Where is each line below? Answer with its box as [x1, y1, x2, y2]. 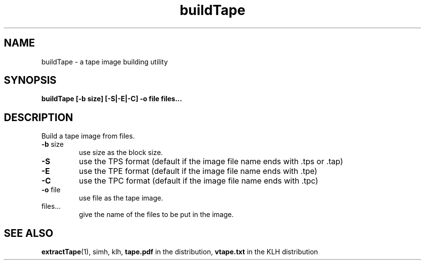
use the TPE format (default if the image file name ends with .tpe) [79, 166, 317, 176]
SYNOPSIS [4, 74, 57, 87]
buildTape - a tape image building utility [41, 57, 168, 66]
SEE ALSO [4, 227, 53, 239]
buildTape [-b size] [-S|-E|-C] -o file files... [41, 94, 182, 103]
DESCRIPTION [4, 111, 73, 124]
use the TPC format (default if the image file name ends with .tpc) [79, 176, 318, 186]
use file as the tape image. [79, 194, 163, 202]
